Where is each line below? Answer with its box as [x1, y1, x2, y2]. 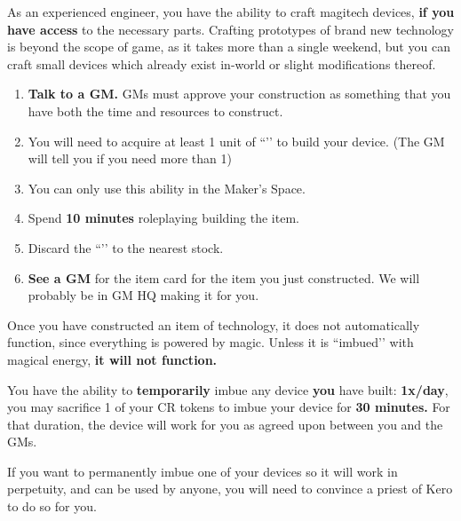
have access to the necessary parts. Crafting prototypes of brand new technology [7, 20, 454, 38]
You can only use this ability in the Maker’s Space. [28, 178, 306, 197]
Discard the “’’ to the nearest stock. [28, 238, 224, 257]
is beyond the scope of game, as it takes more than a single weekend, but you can [7, 37, 450, 56]
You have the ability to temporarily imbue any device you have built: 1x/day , [7, 380, 449, 399]
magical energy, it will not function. [7, 350, 218, 368]
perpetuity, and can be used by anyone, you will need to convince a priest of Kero [7, 479, 453, 498]
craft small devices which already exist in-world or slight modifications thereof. [7, 54, 436, 73]
